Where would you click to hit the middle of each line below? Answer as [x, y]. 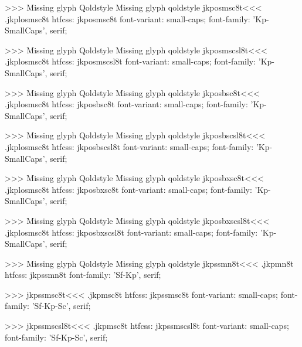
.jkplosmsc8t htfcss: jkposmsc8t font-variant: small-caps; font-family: [128, 18]
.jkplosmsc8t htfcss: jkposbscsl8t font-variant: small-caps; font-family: [129, 146]
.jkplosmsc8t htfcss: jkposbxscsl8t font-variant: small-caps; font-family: [131, 232]
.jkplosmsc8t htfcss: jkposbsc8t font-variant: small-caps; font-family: [126, 104]
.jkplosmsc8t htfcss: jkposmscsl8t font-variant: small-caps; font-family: [130, 61]
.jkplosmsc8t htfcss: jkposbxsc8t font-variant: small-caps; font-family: [128, 189]
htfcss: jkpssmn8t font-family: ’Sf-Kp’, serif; [83, 275]
